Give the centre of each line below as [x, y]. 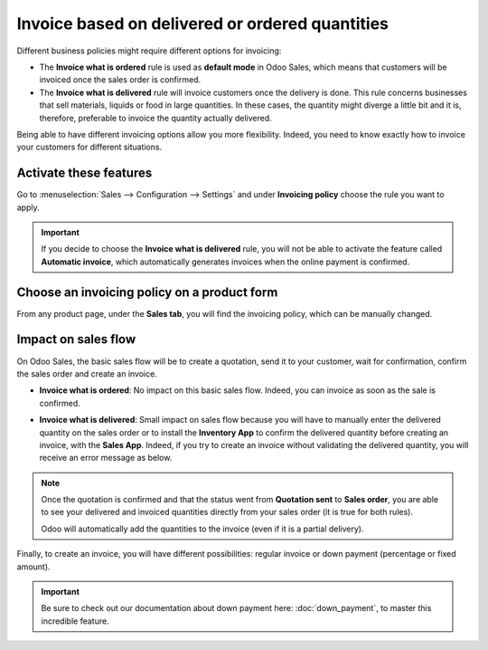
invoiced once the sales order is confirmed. [120, 80]
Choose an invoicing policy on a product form [147, 292]
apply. [28, 207]
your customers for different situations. [89, 147]
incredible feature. [75, 621]
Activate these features [84, 173]
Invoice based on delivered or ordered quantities [202, 24]
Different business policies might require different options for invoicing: [149, 51]
